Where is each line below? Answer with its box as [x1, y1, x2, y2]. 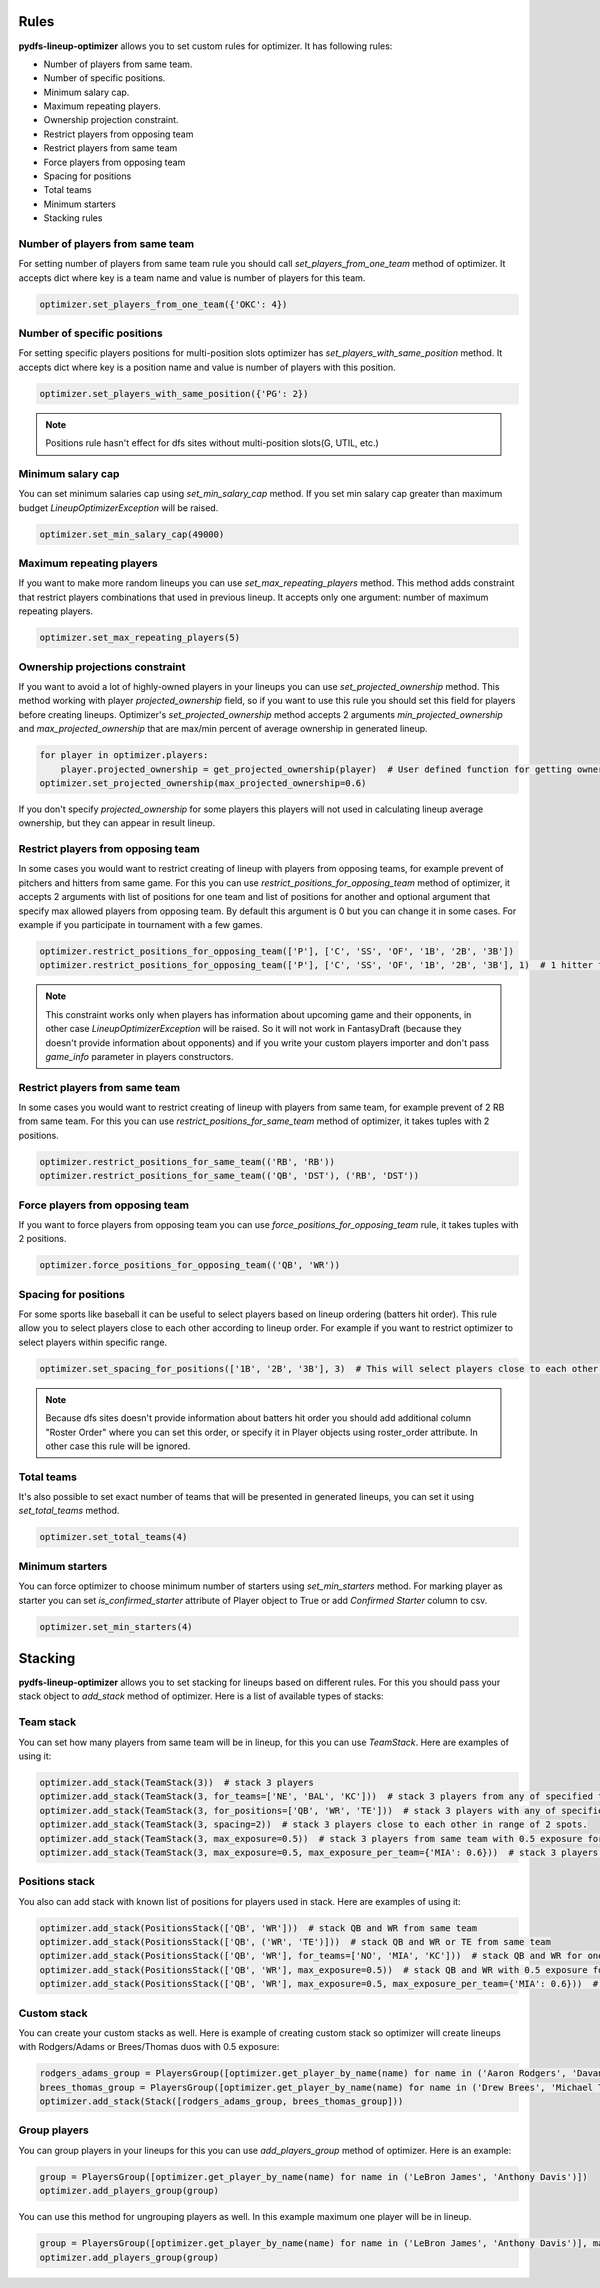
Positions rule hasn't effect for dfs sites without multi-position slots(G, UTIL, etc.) [45, 437, 379, 449]
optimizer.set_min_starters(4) [39, 1621, 194, 1632]
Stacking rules [43, 212, 103, 224]
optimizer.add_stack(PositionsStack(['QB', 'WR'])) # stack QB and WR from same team [39, 1922, 478, 1934]
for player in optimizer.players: [39, 750, 209, 761]
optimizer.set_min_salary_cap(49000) [39, 528, 225, 540]
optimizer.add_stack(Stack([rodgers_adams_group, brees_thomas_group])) [39, 2096, 404, 2107]
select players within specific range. [18, 1336, 168, 1348]
